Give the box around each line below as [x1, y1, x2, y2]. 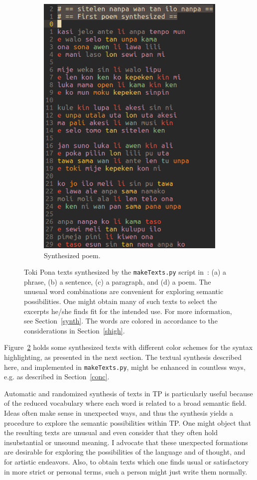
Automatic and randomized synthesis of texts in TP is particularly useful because [4, 388, 253, 398]
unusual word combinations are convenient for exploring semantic [24, 286, 224, 297]
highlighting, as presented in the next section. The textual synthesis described [4, 351, 242, 362]
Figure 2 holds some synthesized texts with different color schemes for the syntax [4, 342, 253, 352]
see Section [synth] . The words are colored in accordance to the [24, 316, 218, 326]
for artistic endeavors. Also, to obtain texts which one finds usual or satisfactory [4, 456, 249, 467]
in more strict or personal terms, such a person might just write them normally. [4, 466, 248, 477]
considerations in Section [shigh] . [24, 325, 125, 335]
